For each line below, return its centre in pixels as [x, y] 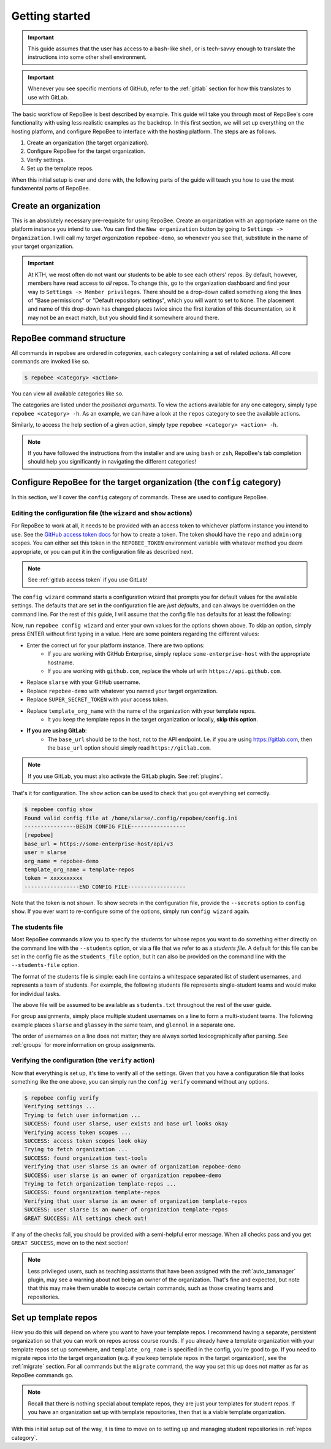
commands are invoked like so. [51, 362]
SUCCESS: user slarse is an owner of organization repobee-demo [123, 1175]
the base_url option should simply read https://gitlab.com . [129, 748]
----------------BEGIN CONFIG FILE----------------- [105, 827]
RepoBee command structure [68, 338]
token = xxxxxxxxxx [53, 878]
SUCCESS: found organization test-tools [86, 1158]
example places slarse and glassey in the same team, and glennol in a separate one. [123, 1025]
